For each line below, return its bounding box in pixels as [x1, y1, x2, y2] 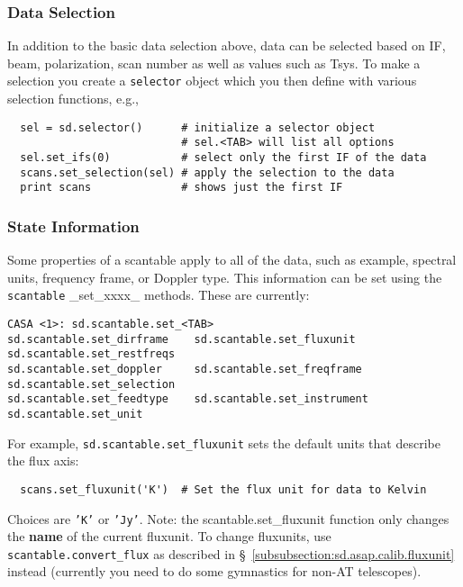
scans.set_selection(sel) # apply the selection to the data [20, 166, 395, 179]
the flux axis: [7, 451, 79, 470]
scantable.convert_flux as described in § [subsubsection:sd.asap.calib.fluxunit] [7, 544, 455, 563]
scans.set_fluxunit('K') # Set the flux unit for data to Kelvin [20, 483, 427, 496]
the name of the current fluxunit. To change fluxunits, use [7, 527, 331, 546]
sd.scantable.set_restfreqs [7, 348, 176, 361]
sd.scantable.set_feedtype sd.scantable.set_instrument [7, 393, 368, 406]
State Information [7, 214, 140, 237]
